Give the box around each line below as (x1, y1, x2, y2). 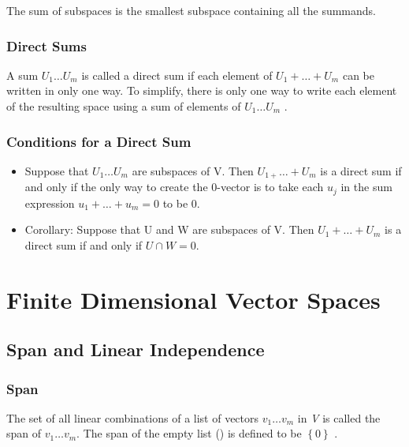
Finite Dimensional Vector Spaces (6, 283, 381, 315)
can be (342, 66, 374, 83)
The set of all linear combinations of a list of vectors (6, 409, 259, 426)
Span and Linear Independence (6, 337, 265, 362)
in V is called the (297, 409, 381, 426)
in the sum (340, 178, 392, 195)
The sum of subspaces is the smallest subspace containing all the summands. (6, 2, 377, 18)
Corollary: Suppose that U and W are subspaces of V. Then (24, 221, 314, 238)
